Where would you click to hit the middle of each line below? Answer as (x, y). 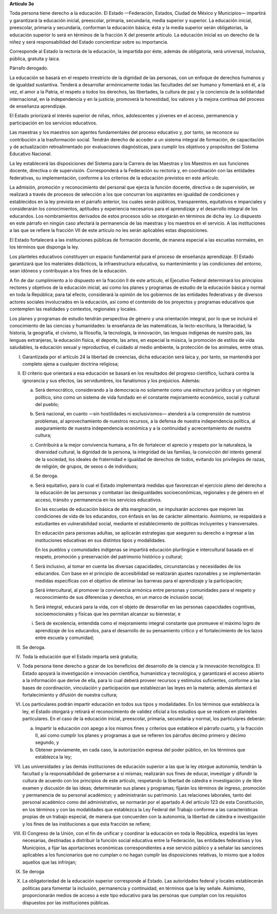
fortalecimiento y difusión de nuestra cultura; (70, 694)
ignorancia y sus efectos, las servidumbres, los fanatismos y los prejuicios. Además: (111, 380)
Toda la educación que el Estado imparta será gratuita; (80, 657)
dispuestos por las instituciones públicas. (66, 903)
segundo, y (47, 742)
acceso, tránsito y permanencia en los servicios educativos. (98, 500)
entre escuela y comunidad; (65, 638)
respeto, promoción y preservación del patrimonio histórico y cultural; (109, 557)
